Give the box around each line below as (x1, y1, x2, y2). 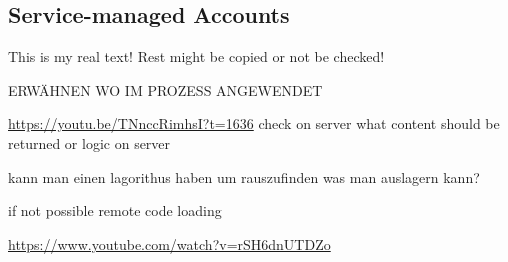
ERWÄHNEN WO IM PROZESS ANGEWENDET (8, 79, 323, 100)
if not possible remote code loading (8, 200, 222, 221)
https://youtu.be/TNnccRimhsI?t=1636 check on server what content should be (8, 113, 500, 134)
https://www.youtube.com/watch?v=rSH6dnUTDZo (8, 233, 331, 254)
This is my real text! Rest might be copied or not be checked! (8, 46, 385, 67)
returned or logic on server (8, 132, 171, 153)
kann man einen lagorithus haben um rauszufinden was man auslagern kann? (8, 166, 480, 187)
